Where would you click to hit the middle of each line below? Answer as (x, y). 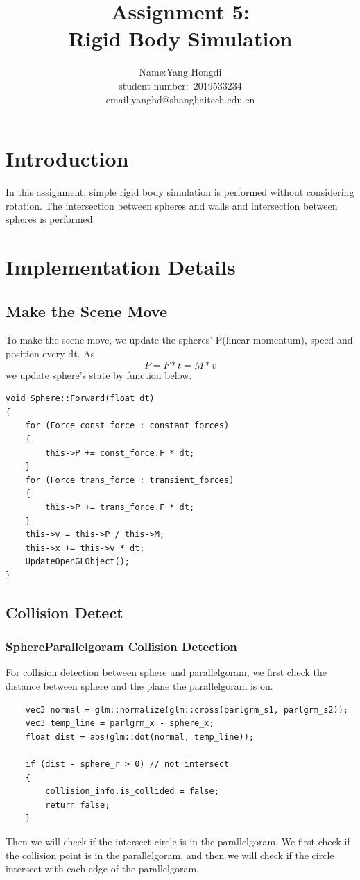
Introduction (67, 159)
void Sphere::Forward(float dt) (80, 399)
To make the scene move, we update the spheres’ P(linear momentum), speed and (179, 340)
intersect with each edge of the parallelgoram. (103, 869)
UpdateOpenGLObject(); (77, 562)
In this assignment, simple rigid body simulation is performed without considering (180, 192)
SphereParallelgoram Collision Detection (121, 646)
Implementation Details (121, 266)
